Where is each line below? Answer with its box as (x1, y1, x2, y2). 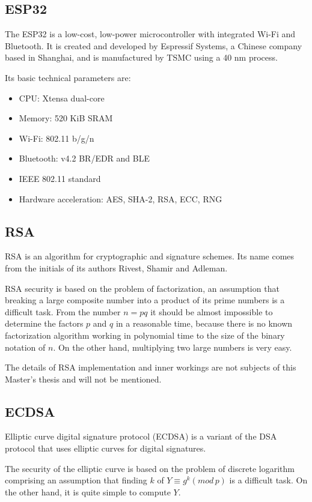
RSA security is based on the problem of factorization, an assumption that (5, 282, 280, 294)
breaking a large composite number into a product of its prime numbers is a (5, 294, 285, 306)
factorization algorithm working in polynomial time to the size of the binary (5, 328, 285, 341)
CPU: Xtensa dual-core (19, 91, 105, 104)
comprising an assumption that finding (5, 474, 147, 486)
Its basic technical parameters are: (5, 71, 131, 83)
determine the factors (5, 317, 84, 330)
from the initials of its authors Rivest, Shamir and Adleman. (5, 261, 228, 274)
